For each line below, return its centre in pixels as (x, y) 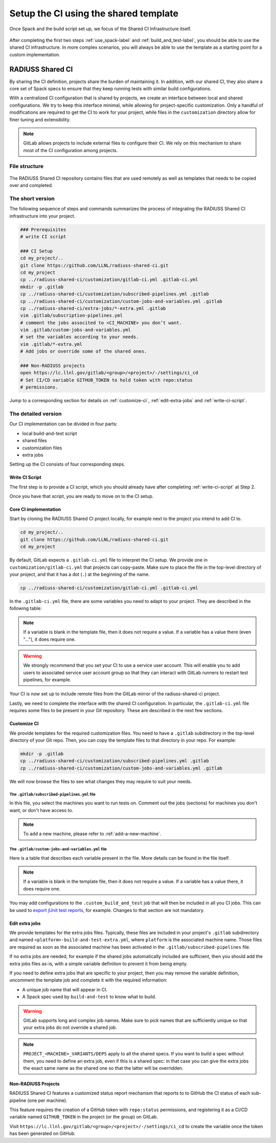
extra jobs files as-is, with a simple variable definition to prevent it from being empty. (99, 964)
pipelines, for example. (47, 680)
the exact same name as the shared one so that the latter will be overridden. (103, 1068)
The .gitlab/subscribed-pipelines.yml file (53, 794)
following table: (26, 608)
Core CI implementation (35, 509)
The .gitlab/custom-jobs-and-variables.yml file (58, 849)
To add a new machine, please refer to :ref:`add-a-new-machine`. (93, 834)
